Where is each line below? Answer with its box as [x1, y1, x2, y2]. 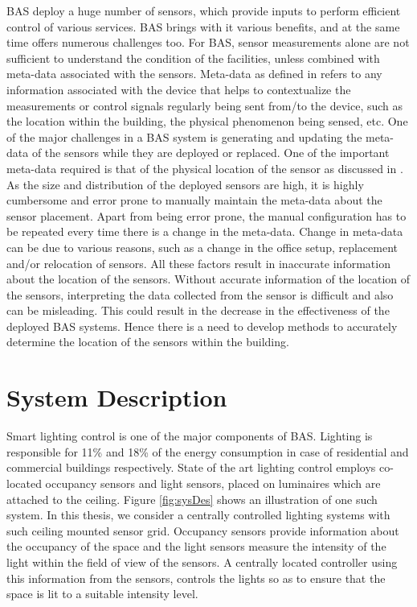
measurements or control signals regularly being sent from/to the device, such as [6, 97, 403, 114]
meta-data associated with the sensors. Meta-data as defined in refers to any [6, 65, 382, 82]
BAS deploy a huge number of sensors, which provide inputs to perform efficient [6, 2, 401, 19]
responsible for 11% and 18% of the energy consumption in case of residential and [6, 443, 409, 460]
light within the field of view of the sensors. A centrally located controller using [6, 553, 398, 570]
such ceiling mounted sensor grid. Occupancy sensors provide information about [6, 522, 399, 539]
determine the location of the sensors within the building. [6, 333, 289, 350]
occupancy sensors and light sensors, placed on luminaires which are [45, 474, 381, 491]
